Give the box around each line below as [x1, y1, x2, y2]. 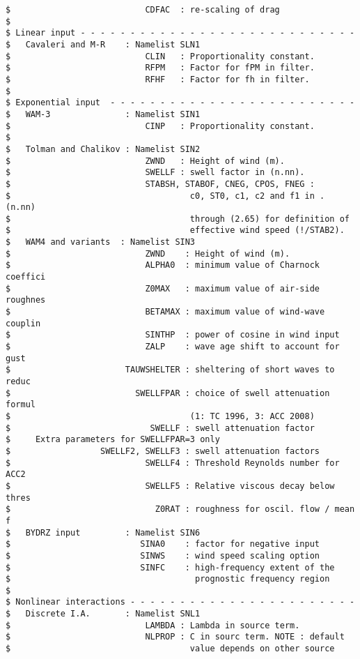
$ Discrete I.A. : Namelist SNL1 [6, 609, 201, 619]
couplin [6, 318, 41, 328]
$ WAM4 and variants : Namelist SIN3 [6, 237, 196, 248]
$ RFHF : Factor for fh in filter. [6, 74, 310, 84]
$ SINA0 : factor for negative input [6, 539, 320, 550]
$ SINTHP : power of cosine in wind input [6, 330, 340, 340]
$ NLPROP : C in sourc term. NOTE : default [6, 632, 345, 642]
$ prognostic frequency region [6, 574, 330, 584]
